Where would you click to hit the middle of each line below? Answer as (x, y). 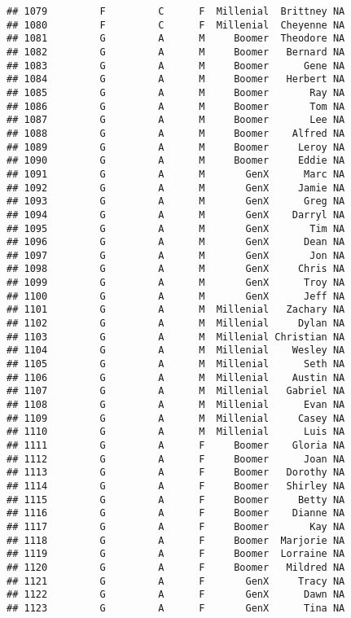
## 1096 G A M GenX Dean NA (176, 242)
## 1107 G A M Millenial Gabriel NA (176, 391)
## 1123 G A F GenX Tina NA (176, 608)
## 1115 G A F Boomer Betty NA (176, 500)
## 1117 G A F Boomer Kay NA (176, 526)
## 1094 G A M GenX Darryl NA (176, 215)
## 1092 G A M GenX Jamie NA (176, 188)
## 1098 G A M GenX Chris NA (176, 269)
